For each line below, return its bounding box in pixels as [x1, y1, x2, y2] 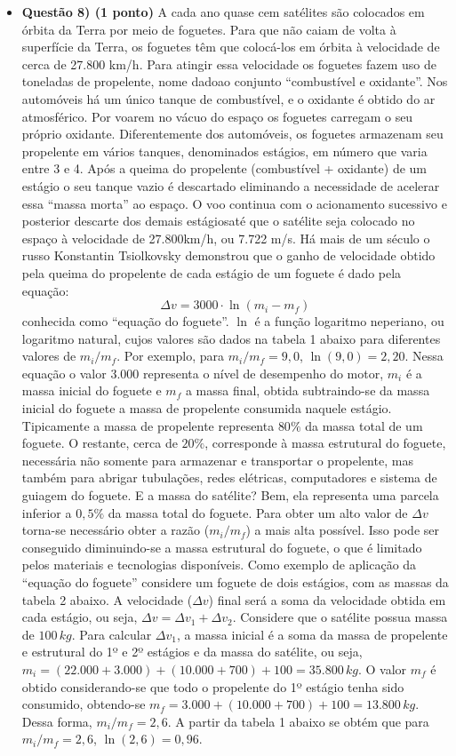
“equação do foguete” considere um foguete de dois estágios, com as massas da [21, 573, 449, 591]
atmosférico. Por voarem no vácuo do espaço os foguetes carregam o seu [21, 107, 413, 125]
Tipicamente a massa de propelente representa [21, 416, 275, 434]
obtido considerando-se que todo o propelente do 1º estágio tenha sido [21, 677, 404, 696]
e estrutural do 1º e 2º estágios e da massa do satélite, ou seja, [21, 642, 363, 661]
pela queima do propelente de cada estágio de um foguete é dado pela [21, 263, 402, 282]
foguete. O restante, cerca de [21, 434, 178, 452]
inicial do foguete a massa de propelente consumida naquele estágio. [21, 399, 392, 418]
